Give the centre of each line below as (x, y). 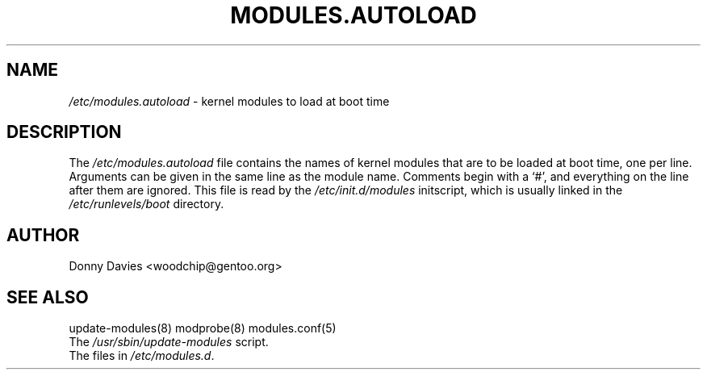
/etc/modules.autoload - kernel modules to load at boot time (229, 101)
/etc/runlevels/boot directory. (146, 204)
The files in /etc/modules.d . (142, 356)
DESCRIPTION (64, 132)
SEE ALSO (48, 297)
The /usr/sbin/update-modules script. (169, 342)
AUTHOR (43, 235)
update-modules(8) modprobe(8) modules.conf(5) (203, 328)
